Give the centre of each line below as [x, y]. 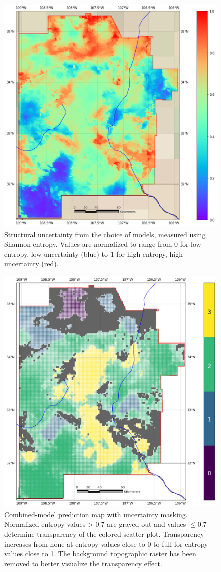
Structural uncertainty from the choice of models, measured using [105, 234]
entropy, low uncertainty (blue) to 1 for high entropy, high [94, 253]
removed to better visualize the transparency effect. [83, 563]
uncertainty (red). [31, 263]
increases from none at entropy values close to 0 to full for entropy [106, 544]
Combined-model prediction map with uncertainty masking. [96, 514]
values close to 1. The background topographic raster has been [100, 554]
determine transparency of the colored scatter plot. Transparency [104, 534]
